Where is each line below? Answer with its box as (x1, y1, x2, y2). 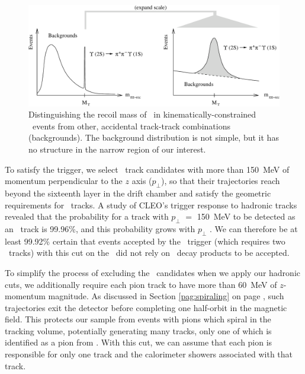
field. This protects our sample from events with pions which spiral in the (5, 313, 271, 325)
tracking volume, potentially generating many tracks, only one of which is (5, 324, 272, 337)
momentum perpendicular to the (5, 175, 123, 187)
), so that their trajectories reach (161, 175, 280, 187)
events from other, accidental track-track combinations (32, 119, 230, 132)
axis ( (131, 175, 152, 187)
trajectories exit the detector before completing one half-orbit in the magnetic (5, 301, 287, 313)
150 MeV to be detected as (197, 210, 296, 223)
